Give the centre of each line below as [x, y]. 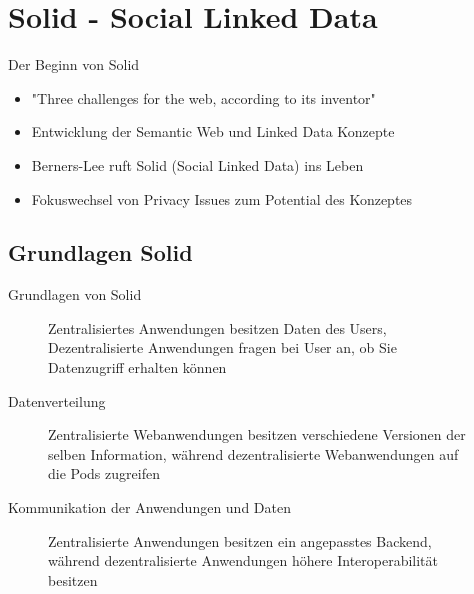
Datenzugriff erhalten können [137, 367]
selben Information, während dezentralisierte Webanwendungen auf [253, 453]
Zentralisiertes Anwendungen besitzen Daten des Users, [217, 327]
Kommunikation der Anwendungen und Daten [149, 507]
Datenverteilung [57, 400]
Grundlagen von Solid [75, 294]
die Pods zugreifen [104, 473]
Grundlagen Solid [100, 252]
